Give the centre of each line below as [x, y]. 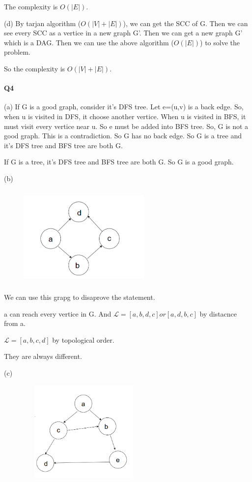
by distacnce [218, 313]
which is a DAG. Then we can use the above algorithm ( [89, 42]
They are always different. [43, 356]
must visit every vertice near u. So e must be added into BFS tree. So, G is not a [126, 126]
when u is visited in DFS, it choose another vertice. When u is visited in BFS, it [125, 116]
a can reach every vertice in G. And [58, 313]
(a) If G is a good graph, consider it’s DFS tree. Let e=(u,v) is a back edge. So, [124, 107]
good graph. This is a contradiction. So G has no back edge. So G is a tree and [123, 136]
